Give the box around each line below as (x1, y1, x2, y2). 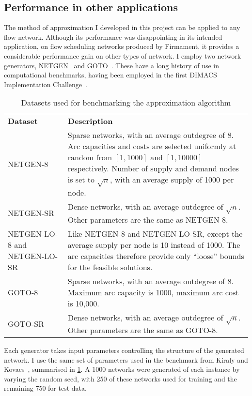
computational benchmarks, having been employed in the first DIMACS (4, 70, 217, 80)
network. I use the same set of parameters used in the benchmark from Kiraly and (4, 354, 248, 365)
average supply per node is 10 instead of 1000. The (67, 239, 240, 250)
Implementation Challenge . (4, 79, 87, 89)
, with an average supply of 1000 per (110, 174, 234, 185)
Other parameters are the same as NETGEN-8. (67, 213, 228, 225)
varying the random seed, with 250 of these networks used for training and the (4, 373, 237, 383)
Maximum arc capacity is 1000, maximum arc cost (67, 286, 239, 298)
